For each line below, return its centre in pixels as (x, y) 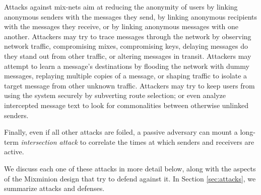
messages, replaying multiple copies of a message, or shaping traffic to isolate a (126, 76)
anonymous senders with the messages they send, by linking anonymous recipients (131, 16)
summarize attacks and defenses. (54, 188)
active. (14, 152)
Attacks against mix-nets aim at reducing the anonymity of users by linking (121, 7)
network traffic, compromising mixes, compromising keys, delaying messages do (126, 46)
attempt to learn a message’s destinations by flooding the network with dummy (127, 66)
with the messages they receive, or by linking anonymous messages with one (121, 26)
